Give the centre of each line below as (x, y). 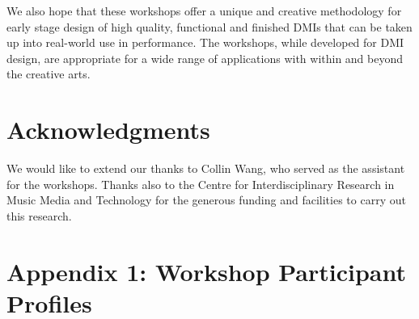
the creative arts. (49, 74)
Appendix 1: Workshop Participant (207, 271)
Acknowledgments (108, 130)
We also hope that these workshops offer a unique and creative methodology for (204, 10)
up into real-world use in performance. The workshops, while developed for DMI (205, 42)
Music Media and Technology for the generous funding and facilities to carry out (206, 200)
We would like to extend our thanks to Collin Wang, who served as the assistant (206, 168)
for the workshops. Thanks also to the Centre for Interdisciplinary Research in (201, 184)
